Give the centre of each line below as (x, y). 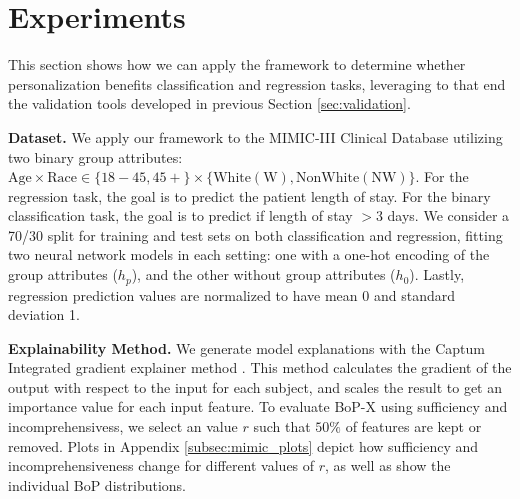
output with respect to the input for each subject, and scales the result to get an (255, 386)
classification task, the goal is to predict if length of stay (180, 215)
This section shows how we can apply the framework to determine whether (237, 64)
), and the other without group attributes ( (263, 274)
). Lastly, (437, 274)
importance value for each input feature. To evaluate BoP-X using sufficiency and (258, 406)
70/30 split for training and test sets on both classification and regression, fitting (255, 234)
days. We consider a (448, 215)
